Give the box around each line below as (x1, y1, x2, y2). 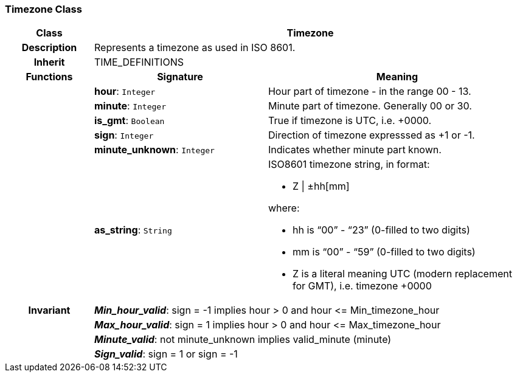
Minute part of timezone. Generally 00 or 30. (268, 100, 472, 112)
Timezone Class (5, 3, 82, 15)
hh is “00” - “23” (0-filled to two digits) (292, 224, 470, 237)
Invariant (28, 304, 71, 317)
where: (268, 202, 300, 215)
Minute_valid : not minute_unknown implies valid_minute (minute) (94, 333, 392, 346)
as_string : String (94, 224, 172, 237)
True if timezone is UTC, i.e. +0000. (268, 114, 432, 127)
